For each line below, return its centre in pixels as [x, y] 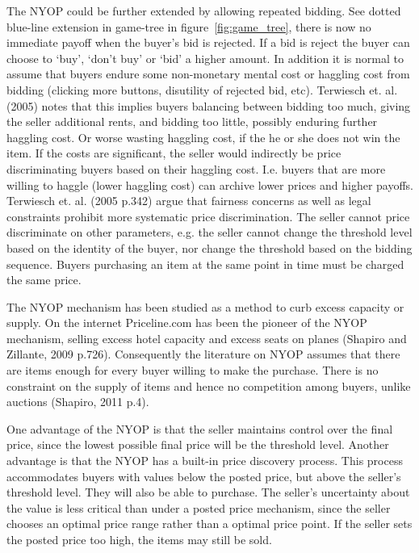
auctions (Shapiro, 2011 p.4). [78, 402]
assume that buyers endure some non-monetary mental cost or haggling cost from [208, 74]
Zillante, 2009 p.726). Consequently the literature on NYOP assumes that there [203, 354]
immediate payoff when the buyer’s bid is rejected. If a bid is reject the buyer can [208, 42]
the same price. [44, 280]
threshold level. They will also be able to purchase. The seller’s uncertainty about [208, 492]
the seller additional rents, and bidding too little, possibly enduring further [192, 121]
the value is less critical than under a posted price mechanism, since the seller [199, 507]
